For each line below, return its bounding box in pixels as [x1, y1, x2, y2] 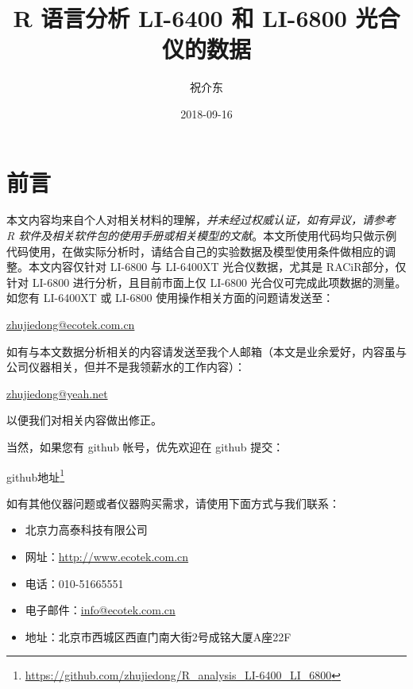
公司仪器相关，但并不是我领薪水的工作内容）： [6, 358, 245, 375]
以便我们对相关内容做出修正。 [6, 412, 162, 428]
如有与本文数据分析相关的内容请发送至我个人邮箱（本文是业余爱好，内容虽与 [6, 343, 407, 359]
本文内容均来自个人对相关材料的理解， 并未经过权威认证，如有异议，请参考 [6, 211, 396, 228]
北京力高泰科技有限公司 [25, 521, 148, 538]
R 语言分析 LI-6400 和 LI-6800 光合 [13, 2, 400, 34]
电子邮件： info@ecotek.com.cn [25, 602, 176, 618]
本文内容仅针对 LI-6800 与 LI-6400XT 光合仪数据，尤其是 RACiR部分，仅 [28, 258, 407, 275]
